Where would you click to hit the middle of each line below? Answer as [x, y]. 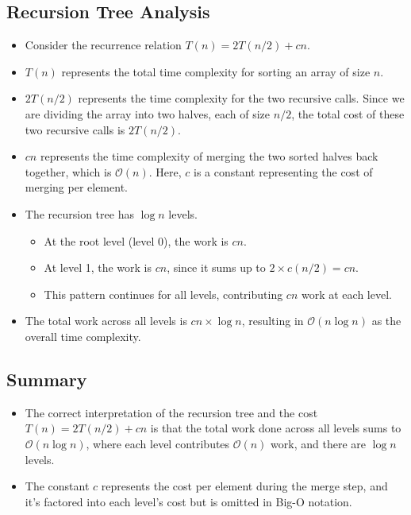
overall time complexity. [83, 336]
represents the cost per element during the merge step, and [244, 486]
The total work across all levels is [106, 321]
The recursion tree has [79, 213]
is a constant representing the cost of [283, 171]
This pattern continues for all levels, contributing [163, 294]
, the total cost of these [348, 113]
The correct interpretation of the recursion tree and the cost [171, 412]
